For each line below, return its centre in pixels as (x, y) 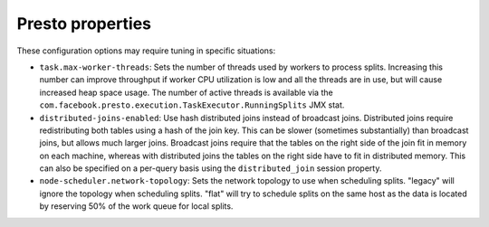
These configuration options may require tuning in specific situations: (146, 51)
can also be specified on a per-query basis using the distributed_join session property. (211, 168)
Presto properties (84, 24)
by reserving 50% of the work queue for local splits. (136, 206)
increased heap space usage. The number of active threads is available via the (187, 92)
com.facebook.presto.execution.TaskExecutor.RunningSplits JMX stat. (192, 105)
